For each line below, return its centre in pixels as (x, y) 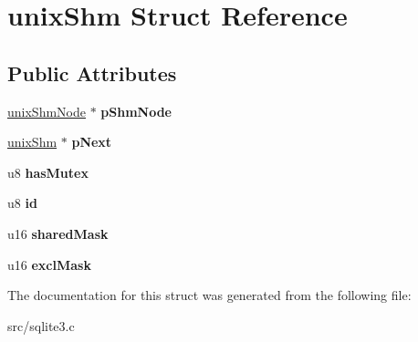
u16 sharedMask (58, 233)
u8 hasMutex (48, 172)
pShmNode (136, 111)
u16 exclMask (49, 264)
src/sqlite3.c (41, 325)
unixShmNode (47, 111)
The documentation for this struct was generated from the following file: (209, 295)
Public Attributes (92, 73)
